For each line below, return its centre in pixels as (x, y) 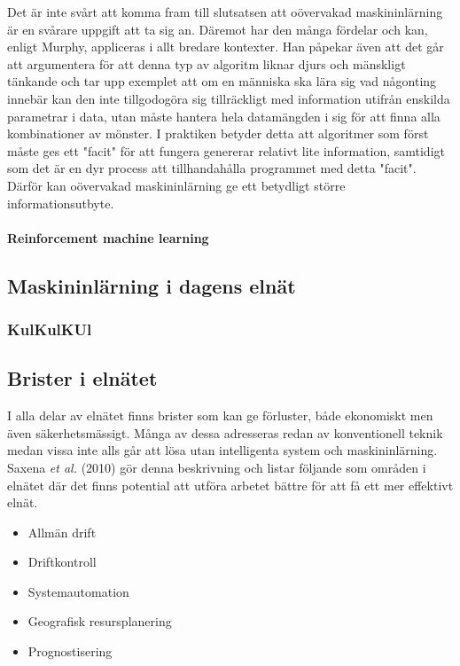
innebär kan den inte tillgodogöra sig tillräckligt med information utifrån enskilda (229, 98)
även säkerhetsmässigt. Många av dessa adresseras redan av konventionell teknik (225, 432)
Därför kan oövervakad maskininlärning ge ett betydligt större (176, 185)
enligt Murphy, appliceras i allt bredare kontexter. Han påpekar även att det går (226, 47)
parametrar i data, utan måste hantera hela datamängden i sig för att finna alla (224, 116)
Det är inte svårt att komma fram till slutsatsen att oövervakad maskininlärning (225, 12)
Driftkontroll (62, 562)
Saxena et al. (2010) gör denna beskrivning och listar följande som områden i (217, 467)
